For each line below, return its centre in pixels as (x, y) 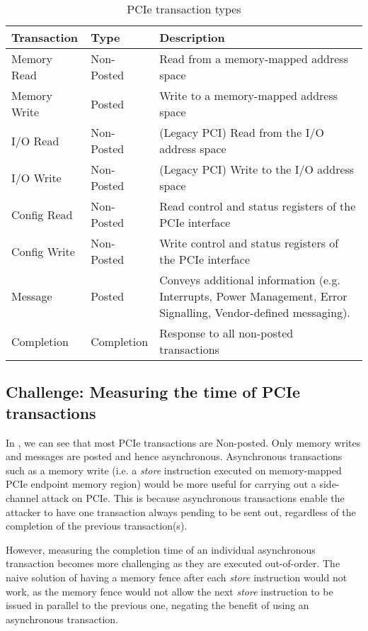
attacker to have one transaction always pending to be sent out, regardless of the (181, 512)
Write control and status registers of (249, 243)
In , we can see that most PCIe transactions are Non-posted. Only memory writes (183, 442)
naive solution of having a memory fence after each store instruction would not (177, 577)
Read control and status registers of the (258, 206)
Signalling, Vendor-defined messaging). (255, 312)
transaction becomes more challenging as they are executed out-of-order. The (173, 563)
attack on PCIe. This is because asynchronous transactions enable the (193, 497)
